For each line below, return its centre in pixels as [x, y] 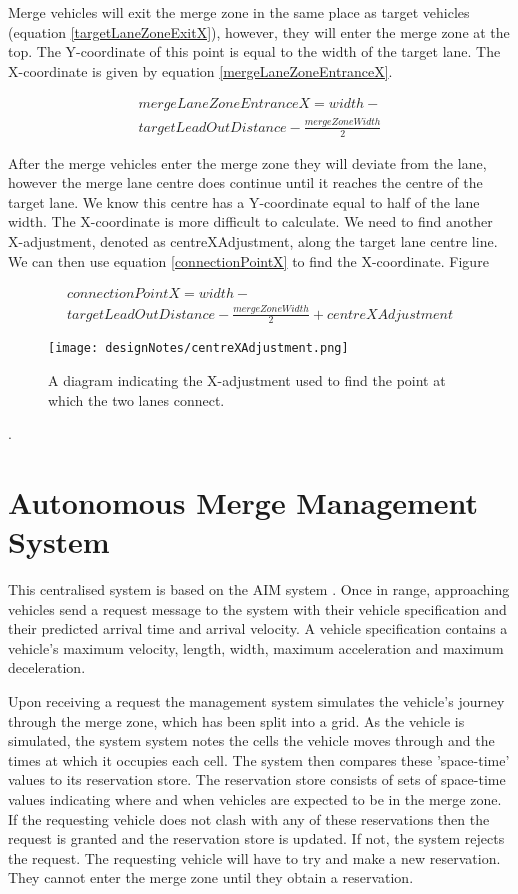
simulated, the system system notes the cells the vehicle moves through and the [251, 740]
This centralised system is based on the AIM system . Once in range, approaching [259, 589]
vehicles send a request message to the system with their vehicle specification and [257, 608]
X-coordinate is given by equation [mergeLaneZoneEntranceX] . [200, 70]
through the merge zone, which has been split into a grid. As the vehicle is [236, 720]
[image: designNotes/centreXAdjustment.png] [198, 348]
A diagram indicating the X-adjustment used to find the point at [247, 380]
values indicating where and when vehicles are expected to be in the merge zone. [255, 799]
